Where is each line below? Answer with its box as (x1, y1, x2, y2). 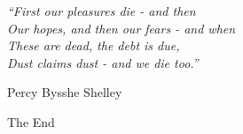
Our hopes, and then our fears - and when (7, 19, 236, 37)
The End (7, 112, 55, 130)
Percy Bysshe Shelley (7, 83, 122, 101)
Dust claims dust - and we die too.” (7, 53, 199, 71)
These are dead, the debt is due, (7, 36, 180, 55)
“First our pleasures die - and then (7, 2, 196, 19)
